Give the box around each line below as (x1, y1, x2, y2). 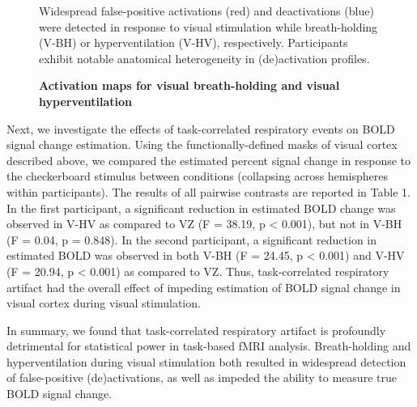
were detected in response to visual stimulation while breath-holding (39, 18, 378, 35)
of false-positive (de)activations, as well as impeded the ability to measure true (6, 369, 397, 386)
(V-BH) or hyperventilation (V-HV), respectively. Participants (39, 34, 348, 51)
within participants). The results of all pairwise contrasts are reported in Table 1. (6, 183, 411, 200)
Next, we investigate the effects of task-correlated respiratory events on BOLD (6, 120, 395, 137)
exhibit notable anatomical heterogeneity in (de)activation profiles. (39, 49, 370, 66)
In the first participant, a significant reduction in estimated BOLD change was (6, 199, 396, 216)
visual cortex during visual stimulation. (6, 295, 201, 312)
